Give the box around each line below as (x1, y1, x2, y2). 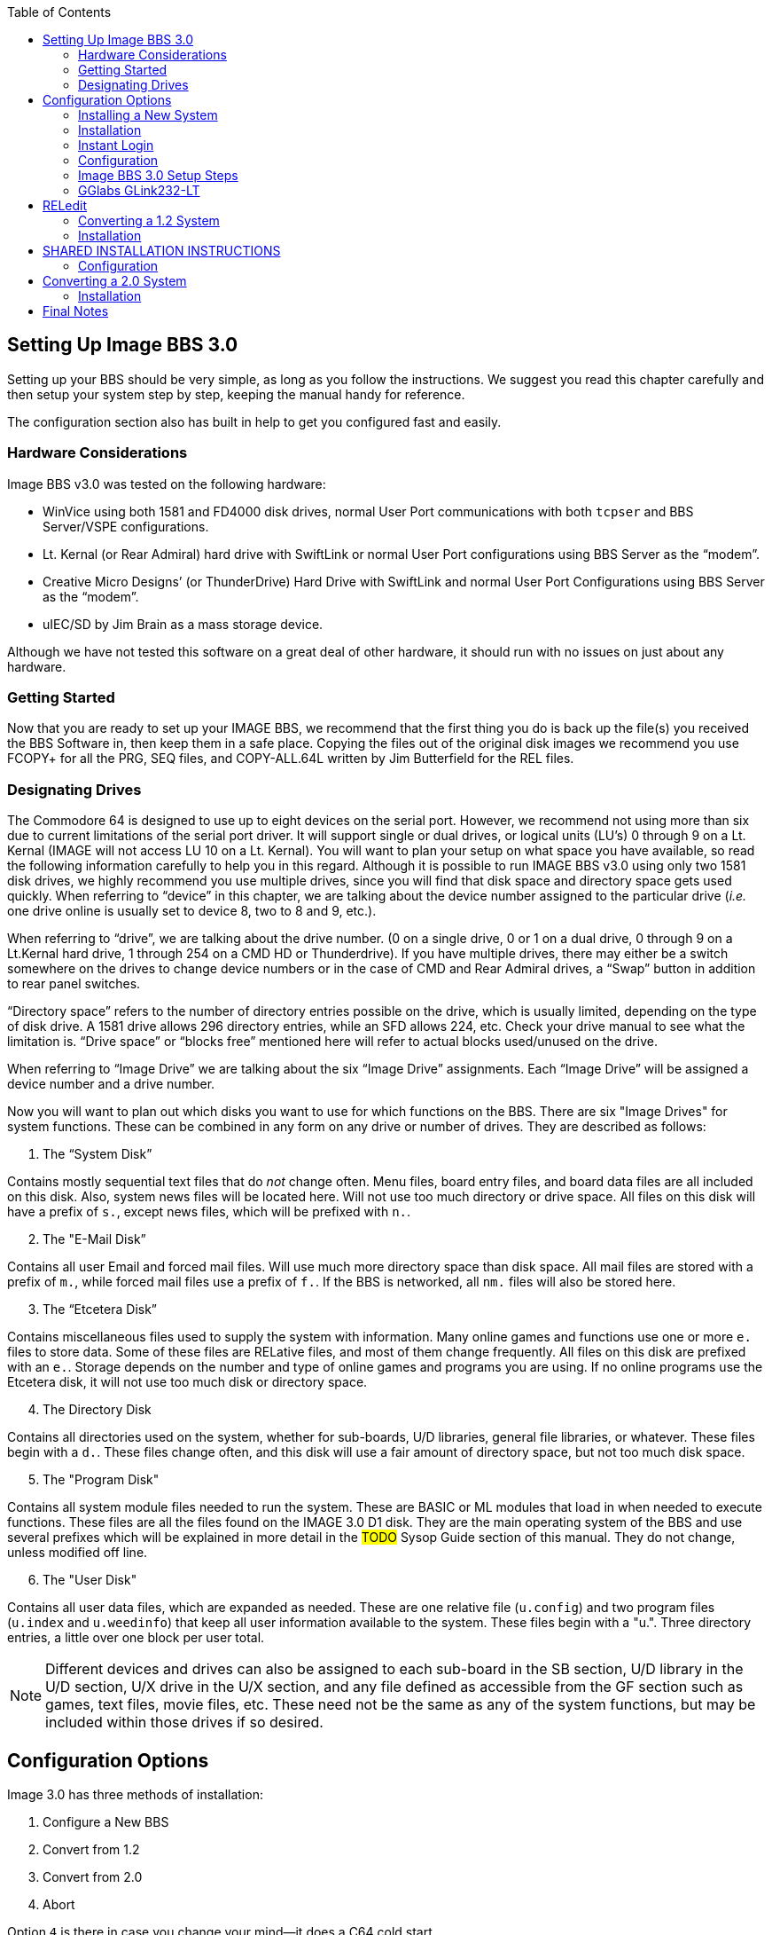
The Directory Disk (43, 1402, 152, 1418)
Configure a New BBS (43, 1813, 169, 1829)
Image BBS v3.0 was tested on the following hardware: (7, 476, 326, 492)
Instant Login (78, 138, 154, 153)
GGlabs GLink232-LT (78, 183, 200, 198)
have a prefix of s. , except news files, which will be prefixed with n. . (7, 1204, 411, 1220)
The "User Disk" (43, 1572, 137, 1588)
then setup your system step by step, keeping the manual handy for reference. (7, 386, 465, 402)
